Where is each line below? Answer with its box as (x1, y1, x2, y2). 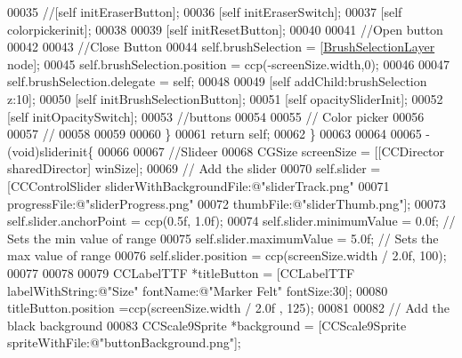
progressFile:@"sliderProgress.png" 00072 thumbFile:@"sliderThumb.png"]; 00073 (7, 194, 446, 212)
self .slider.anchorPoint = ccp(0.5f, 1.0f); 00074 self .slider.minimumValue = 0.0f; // (7, 211, 456, 230)
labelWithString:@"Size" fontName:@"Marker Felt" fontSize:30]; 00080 (7, 281, 388, 299)
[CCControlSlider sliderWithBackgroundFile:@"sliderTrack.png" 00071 (7, 176, 390, 195)
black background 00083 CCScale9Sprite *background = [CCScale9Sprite (7, 315, 407, 334)
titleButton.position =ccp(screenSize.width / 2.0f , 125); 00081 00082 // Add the (7, 298, 450, 317)
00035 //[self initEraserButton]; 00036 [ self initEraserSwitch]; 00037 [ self (7, 3, 402, 20)
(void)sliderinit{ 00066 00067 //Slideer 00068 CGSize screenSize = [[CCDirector (7, 141, 445, 160)
